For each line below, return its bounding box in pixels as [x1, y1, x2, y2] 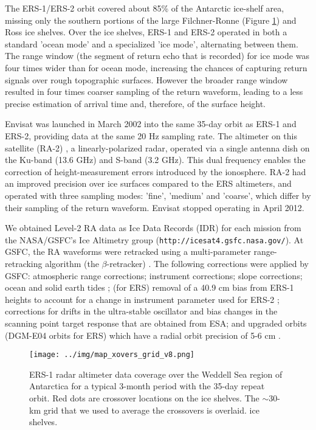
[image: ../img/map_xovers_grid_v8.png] [29, 350, 195, 359]
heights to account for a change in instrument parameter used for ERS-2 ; [5, 293, 280, 305]
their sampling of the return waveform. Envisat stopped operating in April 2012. [5, 201, 304, 213]
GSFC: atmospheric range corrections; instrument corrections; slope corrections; [5, 269, 303, 282]
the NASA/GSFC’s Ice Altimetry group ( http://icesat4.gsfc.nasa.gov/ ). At [5, 233, 304, 246]
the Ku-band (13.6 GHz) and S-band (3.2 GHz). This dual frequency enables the [5, 153, 306, 166]
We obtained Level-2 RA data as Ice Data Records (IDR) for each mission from [5, 221, 301, 234]
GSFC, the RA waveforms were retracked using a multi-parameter [5, 245, 251, 258]
